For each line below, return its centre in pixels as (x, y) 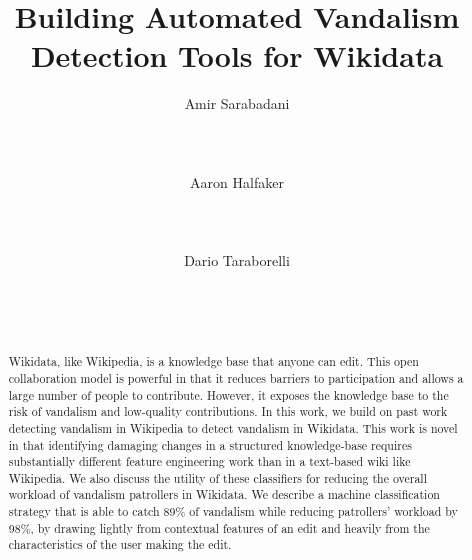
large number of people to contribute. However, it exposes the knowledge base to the (228, 394)
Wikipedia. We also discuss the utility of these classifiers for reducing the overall (217, 477)
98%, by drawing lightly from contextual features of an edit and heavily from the (219, 527)
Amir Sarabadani (237, 103)
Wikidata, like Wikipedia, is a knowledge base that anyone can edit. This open (213, 361)
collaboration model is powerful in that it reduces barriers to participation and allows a (236, 377)
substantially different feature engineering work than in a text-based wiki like (209, 461)
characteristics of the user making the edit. (120, 544)
